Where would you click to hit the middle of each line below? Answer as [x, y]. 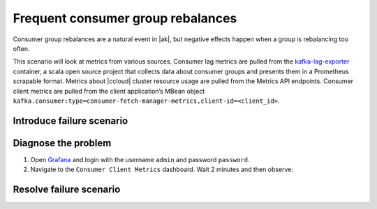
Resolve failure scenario [67, 190]
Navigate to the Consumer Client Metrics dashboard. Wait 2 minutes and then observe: [162, 170]
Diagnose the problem [62, 143]
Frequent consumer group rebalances [125, 18]
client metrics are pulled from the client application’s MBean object [109, 91]
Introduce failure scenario [71, 121]
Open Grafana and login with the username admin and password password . [140, 159]
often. [22, 48]
